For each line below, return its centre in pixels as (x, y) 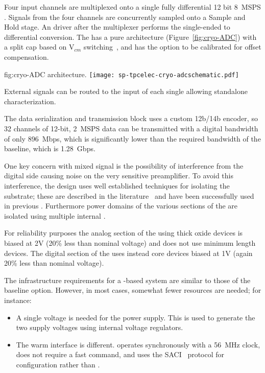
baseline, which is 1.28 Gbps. (50, 148)
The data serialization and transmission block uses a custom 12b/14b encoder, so (131, 118)
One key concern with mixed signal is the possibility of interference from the (124, 165)
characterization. (30, 101)
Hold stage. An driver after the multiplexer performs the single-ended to (117, 27)
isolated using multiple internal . (55, 215)
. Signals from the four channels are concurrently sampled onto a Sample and (125, 17)
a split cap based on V (39, 47)
